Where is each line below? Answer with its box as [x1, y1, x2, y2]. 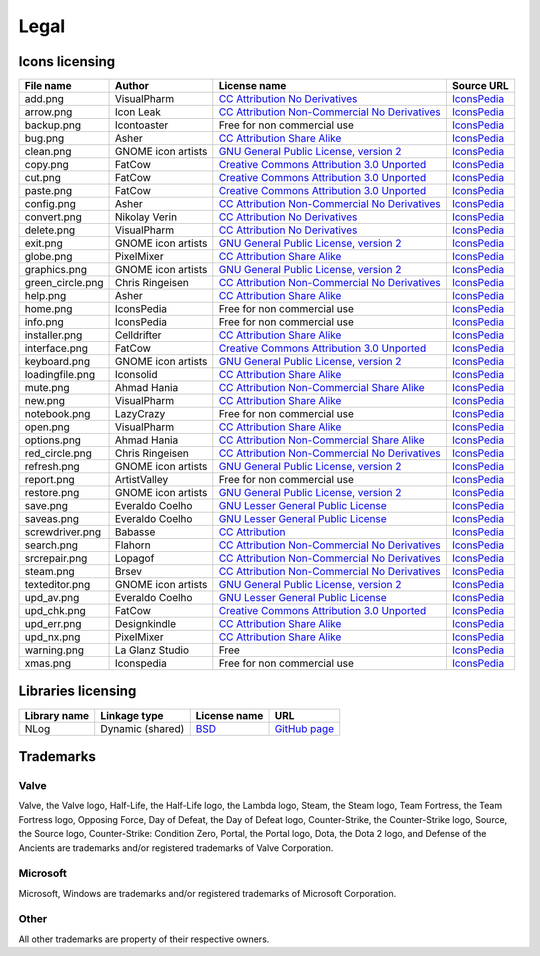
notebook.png [24, 407, 91, 421]
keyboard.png [24, 355, 90, 369]
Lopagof [114, 551, 155, 565]
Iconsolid [114, 368, 159, 382]
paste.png [24, 184, 73, 198]
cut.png [24, 171, 62, 185]
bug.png [24, 131, 65, 145]
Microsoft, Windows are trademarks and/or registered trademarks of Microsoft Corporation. [18, 887, 397, 899]
